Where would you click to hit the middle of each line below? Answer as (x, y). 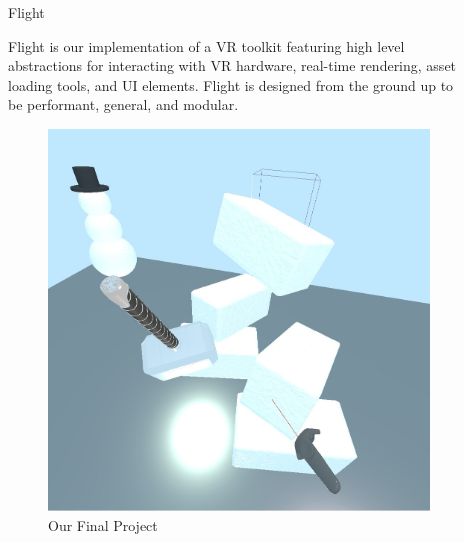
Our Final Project (103, 524)
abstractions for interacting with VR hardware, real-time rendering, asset (232, 65)
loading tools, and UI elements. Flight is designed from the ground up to (231, 84)
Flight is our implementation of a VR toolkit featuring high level (206, 45)
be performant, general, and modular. (123, 104)
